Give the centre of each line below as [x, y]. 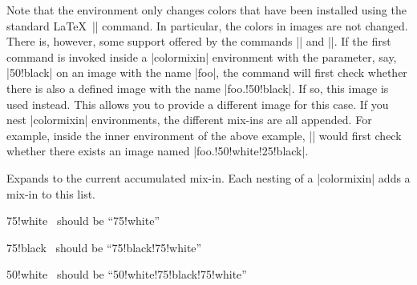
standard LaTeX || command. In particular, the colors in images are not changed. [207, 25]
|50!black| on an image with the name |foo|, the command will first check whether [207, 72]
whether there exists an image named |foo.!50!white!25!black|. [158, 151]
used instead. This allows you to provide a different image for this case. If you [198, 104]
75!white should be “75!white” [83, 221]
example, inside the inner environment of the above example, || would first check [204, 135]
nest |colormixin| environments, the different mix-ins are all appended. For [189, 120]
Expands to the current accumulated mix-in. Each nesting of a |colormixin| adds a [208, 177]
